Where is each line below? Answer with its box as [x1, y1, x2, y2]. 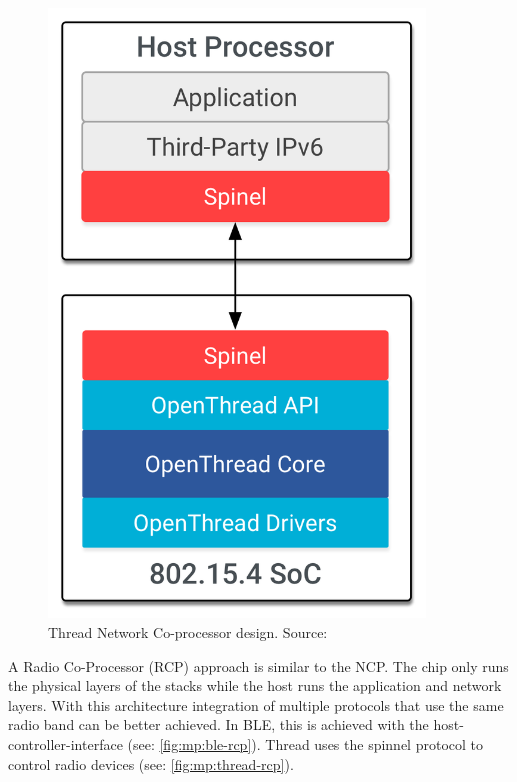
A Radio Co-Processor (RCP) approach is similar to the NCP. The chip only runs [8, 655, 509, 676]
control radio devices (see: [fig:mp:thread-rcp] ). [8, 753, 294, 774]
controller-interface [8, 733, 123, 754]
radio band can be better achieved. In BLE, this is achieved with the [8, 714, 429, 735]
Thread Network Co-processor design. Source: [48, 622, 328, 643]
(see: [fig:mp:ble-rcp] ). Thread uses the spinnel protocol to [127, 733, 483, 754]
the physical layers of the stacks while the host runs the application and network [8, 675, 502, 696]
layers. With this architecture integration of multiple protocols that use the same [8, 694, 504, 715]
